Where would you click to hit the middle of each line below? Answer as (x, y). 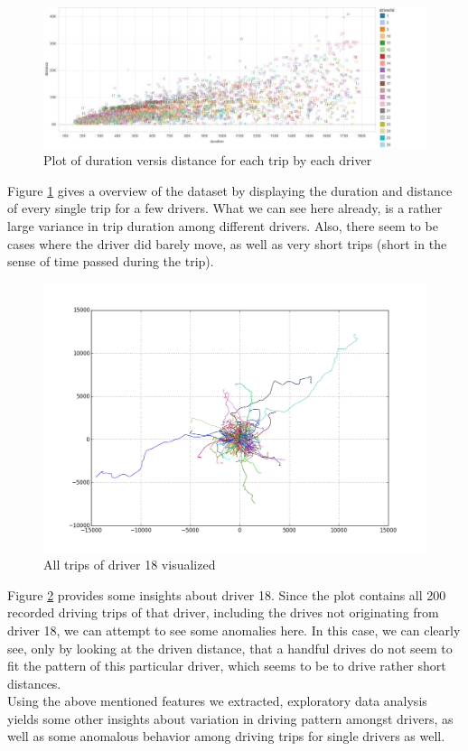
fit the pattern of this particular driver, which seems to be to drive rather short (227, 666)
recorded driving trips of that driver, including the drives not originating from (223, 612)
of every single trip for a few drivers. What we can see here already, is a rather (225, 208)
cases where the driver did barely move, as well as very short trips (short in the (227, 243)
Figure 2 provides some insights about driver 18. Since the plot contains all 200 (227, 594)
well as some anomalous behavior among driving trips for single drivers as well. (226, 736)
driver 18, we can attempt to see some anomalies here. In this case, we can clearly (234, 630)
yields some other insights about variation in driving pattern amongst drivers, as (230, 718)
